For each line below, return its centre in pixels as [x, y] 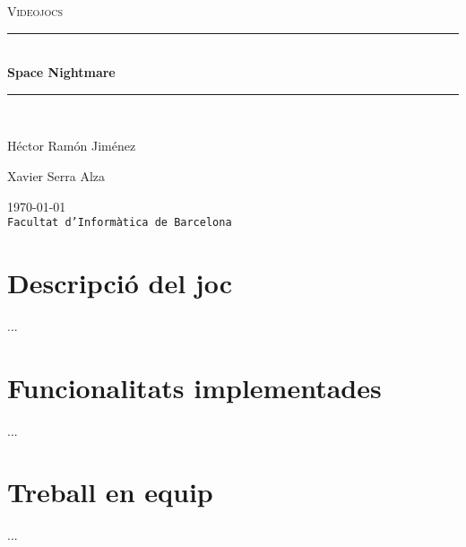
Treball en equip [110, 492]
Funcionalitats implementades [194, 387]
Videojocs [35, 11]
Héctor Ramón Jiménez [72, 146]
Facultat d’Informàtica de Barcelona [120, 223]
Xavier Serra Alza [56, 175]
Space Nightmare [61, 72]
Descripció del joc [120, 282]
